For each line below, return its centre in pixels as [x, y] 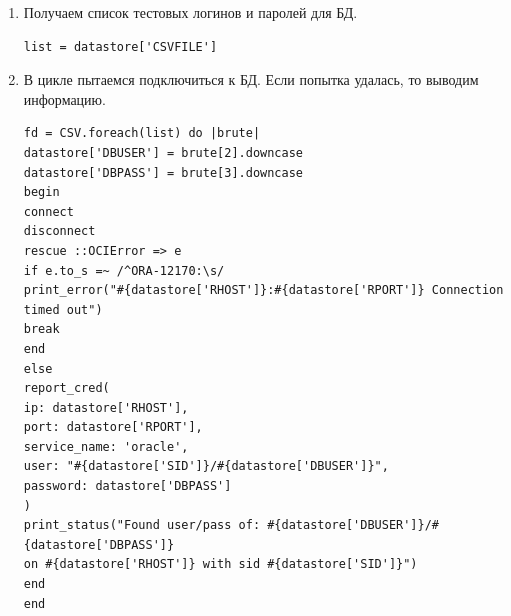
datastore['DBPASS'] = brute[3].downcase [163, 172]
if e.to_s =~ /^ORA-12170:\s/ [124, 270]
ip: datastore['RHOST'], [106, 407]
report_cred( [66, 388]
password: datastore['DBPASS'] [127, 486]
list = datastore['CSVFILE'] [120, 46]
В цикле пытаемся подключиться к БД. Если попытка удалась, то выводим [251, 79]
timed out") [63, 309]
